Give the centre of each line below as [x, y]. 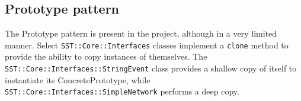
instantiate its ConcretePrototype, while [78, 79]
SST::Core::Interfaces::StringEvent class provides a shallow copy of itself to [151, 68]
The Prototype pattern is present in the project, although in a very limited [141, 33]
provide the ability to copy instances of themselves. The [106, 56]
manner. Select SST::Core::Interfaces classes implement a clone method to [147, 45]
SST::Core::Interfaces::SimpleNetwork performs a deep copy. [122, 91]
